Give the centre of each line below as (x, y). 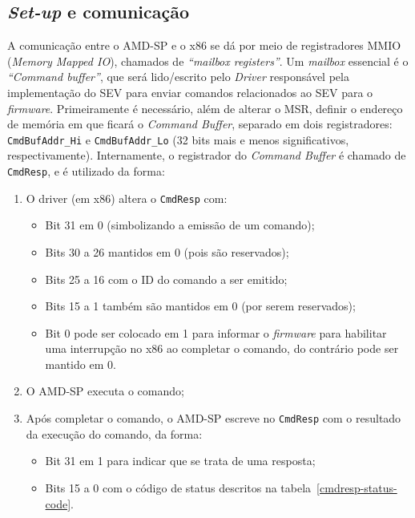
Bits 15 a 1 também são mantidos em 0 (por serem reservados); (200, 306)
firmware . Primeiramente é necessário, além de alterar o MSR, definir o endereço (205, 108)
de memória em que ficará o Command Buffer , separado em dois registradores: (200, 124)
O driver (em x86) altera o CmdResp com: (127, 198)
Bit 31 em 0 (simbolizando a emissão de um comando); (180, 225)
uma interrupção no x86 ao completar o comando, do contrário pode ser (222, 348)
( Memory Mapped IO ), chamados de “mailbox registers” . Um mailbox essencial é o (208, 61)
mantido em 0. (81, 364)
